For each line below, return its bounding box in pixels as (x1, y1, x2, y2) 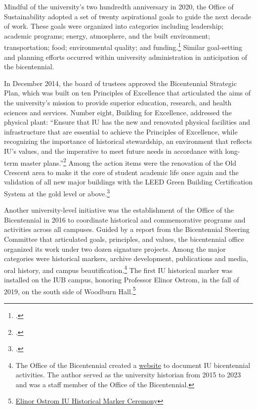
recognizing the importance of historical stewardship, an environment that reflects (4, 136, 252, 146)
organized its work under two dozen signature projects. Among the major (4, 243, 226, 254)
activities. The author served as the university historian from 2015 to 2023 (15, 369, 241, 380)
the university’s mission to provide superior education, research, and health (4, 97, 232, 107)
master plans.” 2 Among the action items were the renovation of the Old (20, 156, 237, 168)
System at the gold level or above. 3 (4, 187, 110, 198)
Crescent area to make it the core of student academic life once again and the (4, 167, 239, 177)
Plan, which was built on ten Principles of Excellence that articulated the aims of (4, 88, 251, 98)
